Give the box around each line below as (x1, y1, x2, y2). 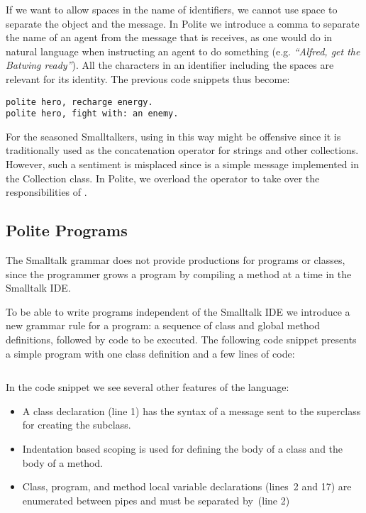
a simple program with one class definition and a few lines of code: (6, 346, 295, 360)
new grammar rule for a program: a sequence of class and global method (6, 318, 321, 333)
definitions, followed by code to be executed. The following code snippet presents (6, 332, 357, 347)
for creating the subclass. (22, 417, 131, 432)
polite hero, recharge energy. (6, 96, 153, 107)
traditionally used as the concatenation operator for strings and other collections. (6, 143, 359, 158)
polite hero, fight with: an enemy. (6, 109, 179, 119)
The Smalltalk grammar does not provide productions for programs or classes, (6, 253, 345, 267)
